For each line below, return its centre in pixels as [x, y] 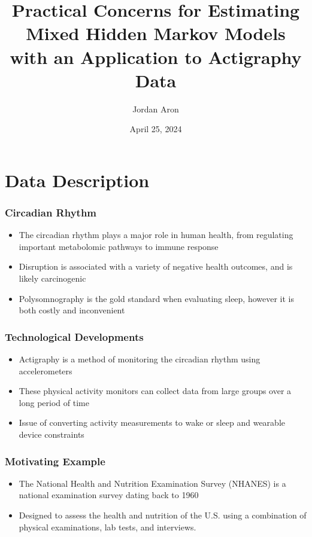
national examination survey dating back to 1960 [109, 495]
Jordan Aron [156, 109]
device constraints [52, 434]
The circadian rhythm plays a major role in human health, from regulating [156, 235]
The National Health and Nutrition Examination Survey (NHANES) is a [152, 483]
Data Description [77, 180]
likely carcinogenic [52, 278]
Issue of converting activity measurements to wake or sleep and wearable [152, 422]
